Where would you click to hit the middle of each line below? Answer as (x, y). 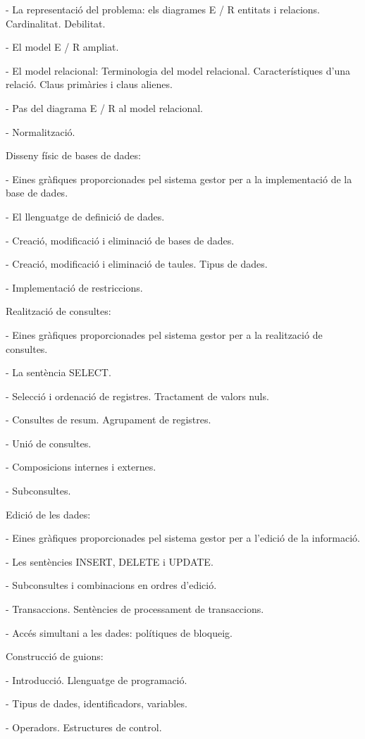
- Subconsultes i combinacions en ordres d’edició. (111, 585)
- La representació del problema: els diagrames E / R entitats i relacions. (163, 9)
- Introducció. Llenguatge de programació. (97, 679)
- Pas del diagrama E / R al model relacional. (104, 107)
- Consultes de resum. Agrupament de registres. (109, 420)
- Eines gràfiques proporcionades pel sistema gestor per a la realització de (164, 334)
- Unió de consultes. (49, 443)
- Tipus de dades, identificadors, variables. (97, 703)
